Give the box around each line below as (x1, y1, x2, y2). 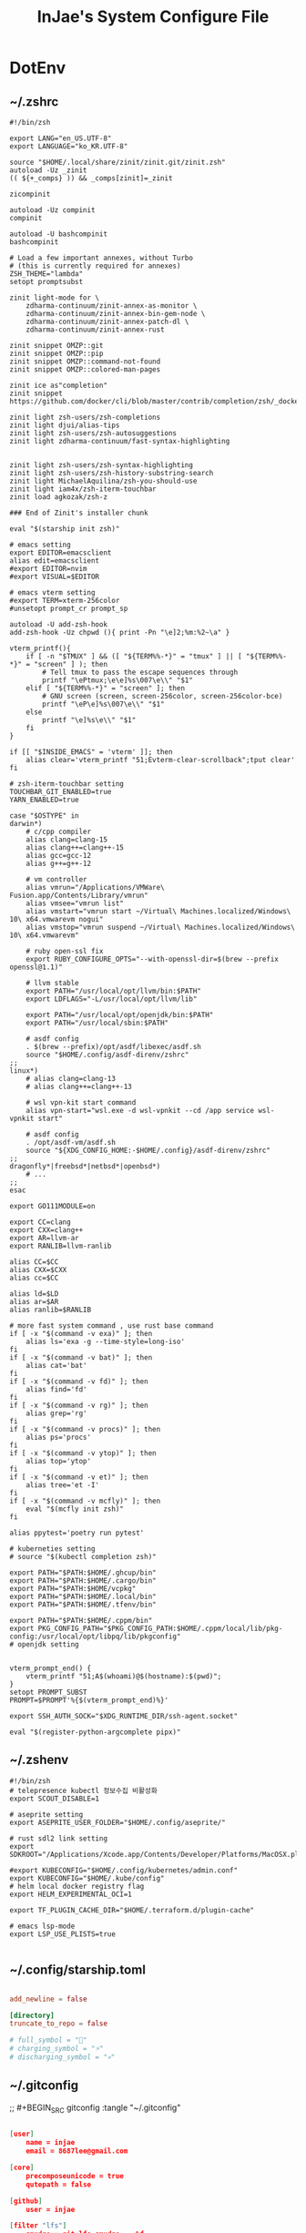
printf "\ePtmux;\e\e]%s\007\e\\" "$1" (42, 676, 194, 685)
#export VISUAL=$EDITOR (9, 572, 100, 581)
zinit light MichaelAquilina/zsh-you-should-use (9, 476, 198, 485)
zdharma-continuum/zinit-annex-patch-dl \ (25, 317, 189, 326)
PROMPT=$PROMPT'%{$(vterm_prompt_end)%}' (9, 1696, 169, 1705)
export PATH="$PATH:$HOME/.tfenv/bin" (9, 1600, 157, 1609)
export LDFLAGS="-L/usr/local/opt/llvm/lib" (25, 994, 198, 1004)
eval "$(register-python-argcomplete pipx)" (9, 1728, 181, 1737)
